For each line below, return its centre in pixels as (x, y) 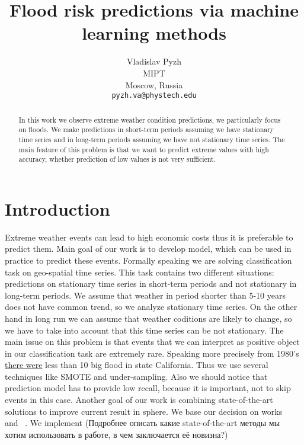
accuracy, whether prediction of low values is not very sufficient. (117, 159)
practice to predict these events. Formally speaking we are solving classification (148, 260)
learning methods (154, 33)
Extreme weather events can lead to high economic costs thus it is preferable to (149, 237)
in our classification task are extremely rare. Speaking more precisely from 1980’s (152, 353)
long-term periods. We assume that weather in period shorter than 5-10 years (145, 295)
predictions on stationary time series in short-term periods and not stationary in (151, 284)
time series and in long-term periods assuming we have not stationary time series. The (152, 139)
